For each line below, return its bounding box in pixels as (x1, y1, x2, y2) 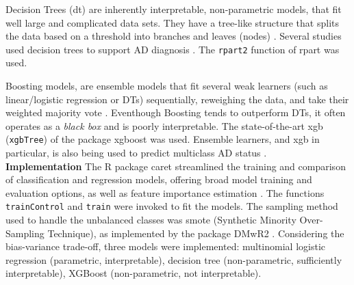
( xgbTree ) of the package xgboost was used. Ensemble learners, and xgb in (5, 132, 320, 146)
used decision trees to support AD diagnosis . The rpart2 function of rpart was (5, 42, 340, 56)
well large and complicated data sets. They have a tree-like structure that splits (5, 15, 339, 29)
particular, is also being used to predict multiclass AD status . (5, 146, 267, 160)
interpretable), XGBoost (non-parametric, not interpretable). (5, 266, 262, 280)
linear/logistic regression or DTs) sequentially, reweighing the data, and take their (5, 92, 349, 106)
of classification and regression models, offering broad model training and (5, 172, 312, 187)
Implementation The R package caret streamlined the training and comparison (5, 159, 346, 173)
